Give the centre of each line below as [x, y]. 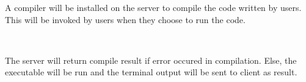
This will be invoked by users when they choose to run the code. [125, 19]
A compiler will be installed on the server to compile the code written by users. [153, 7]
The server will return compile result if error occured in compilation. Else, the [151, 60]
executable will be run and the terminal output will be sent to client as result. [151, 72]
